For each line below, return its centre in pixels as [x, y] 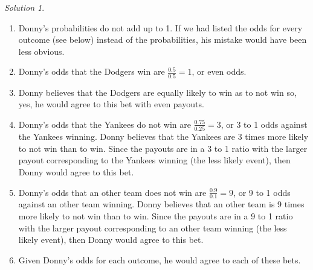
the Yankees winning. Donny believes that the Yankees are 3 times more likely [163, 137]
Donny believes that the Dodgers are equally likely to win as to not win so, [157, 92]
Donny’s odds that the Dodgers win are [92, 71]
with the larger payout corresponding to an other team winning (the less [153, 228]
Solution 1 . [24, 7]
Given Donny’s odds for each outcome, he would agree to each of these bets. [160, 259]
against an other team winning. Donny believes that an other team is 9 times [161, 204]
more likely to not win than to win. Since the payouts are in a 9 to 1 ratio [156, 215]
